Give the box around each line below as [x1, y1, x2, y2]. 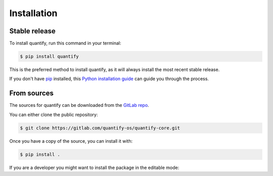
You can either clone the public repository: [9, 111, 98, 118]
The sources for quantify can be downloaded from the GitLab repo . [9, 102, 149, 108]
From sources [9, 89, 54, 98]
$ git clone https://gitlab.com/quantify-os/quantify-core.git [20, 125, 180, 131]
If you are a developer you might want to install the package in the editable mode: [9, 164, 179, 170]
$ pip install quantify [20, 53, 79, 60]
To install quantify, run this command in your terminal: [9, 40, 121, 46]
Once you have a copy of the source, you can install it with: [9, 138, 133, 144]
